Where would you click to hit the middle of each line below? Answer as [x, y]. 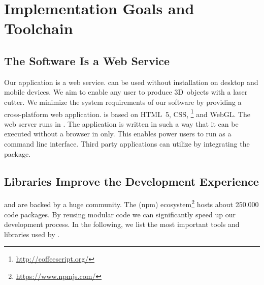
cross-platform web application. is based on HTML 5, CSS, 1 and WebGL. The [127, 113]
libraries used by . [32, 234]
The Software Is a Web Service [87, 60]
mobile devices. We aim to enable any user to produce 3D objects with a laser [126, 92]
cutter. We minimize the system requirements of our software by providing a [123, 102]
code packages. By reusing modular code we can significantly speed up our [120, 214]
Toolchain [39, 28]
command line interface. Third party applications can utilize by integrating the [127, 143]
